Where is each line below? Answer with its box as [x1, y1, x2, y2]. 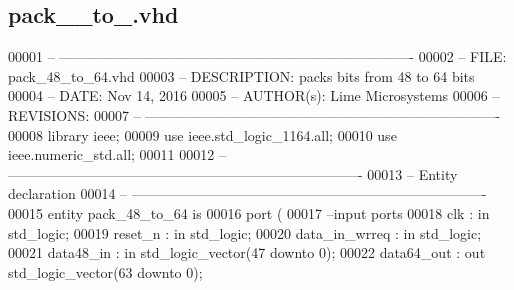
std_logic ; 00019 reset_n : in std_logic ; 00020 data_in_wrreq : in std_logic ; [8, 222, 482, 243]
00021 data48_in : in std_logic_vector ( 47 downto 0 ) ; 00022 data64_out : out [8, 242, 486, 263]
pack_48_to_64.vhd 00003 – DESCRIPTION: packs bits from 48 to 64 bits [8, 65, 475, 86]
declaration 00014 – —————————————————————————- [8, 183, 487, 204]
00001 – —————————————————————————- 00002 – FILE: [8, 46, 507, 67]
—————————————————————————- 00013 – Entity [8, 163, 458, 184]
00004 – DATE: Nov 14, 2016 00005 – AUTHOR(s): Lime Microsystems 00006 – [8, 85, 500, 106]
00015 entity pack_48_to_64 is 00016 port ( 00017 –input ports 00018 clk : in [8, 202, 490, 223]
